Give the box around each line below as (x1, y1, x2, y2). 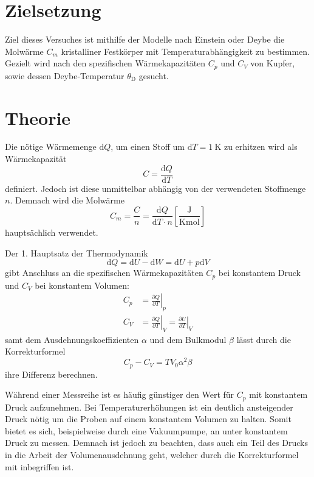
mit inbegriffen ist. (5, 460, 74, 473)
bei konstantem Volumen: (35, 278, 129, 291)
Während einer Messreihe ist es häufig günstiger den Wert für (5, 388, 234, 401)
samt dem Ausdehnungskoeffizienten (5, 333, 139, 345)
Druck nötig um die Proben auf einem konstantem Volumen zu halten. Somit (5, 412, 292, 425)
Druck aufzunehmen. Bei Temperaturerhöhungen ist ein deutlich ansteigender (5, 400, 293, 413)
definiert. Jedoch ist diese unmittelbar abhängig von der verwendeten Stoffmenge (5, 182, 306, 194)
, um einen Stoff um (111, 140, 185, 153)
